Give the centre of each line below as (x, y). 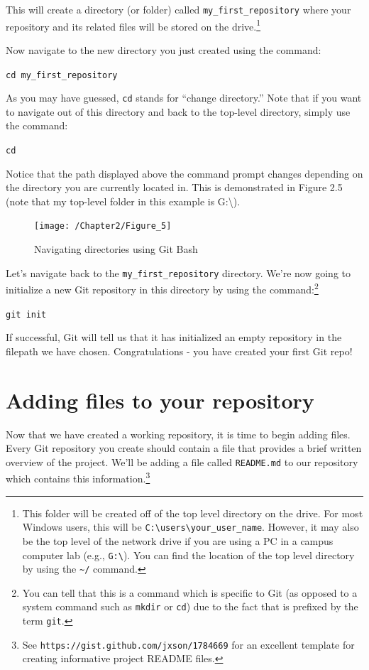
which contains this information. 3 (78, 477)
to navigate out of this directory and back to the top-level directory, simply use (178, 111)
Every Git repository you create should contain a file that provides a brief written (184, 448)
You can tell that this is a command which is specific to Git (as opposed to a (190, 592)
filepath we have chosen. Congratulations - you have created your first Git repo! (179, 351)
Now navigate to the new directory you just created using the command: (164, 49)
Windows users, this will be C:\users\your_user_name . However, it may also (191, 527)
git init (26, 314)
